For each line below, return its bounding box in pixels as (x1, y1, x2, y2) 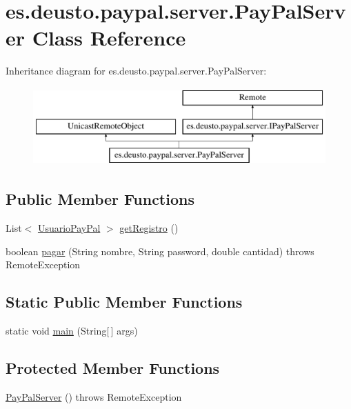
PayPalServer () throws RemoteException (6, 389, 182, 403)
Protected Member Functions (6, 357, 220, 379)
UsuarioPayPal (37, 221, 101, 235)
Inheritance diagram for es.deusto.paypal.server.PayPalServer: (6, 63, 267, 78)
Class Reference (32, 23, 186, 52)
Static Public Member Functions (6, 291, 243, 312)
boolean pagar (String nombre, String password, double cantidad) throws (6, 243, 314, 258)
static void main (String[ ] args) (6, 323, 138, 338)
